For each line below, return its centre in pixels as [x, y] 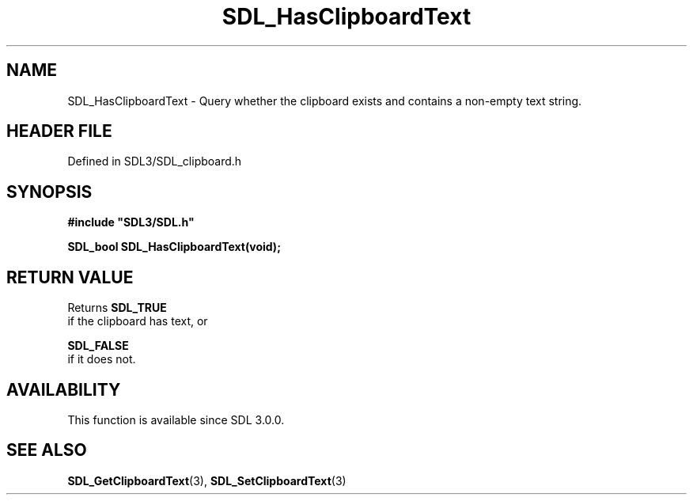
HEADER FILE [59, 131]
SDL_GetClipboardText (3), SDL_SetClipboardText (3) [207, 480]
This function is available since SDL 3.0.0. [176, 419]
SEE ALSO [47, 450]
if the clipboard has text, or [138, 321]
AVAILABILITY [64, 389]
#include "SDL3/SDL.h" [131, 222]
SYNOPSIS [49, 192]
